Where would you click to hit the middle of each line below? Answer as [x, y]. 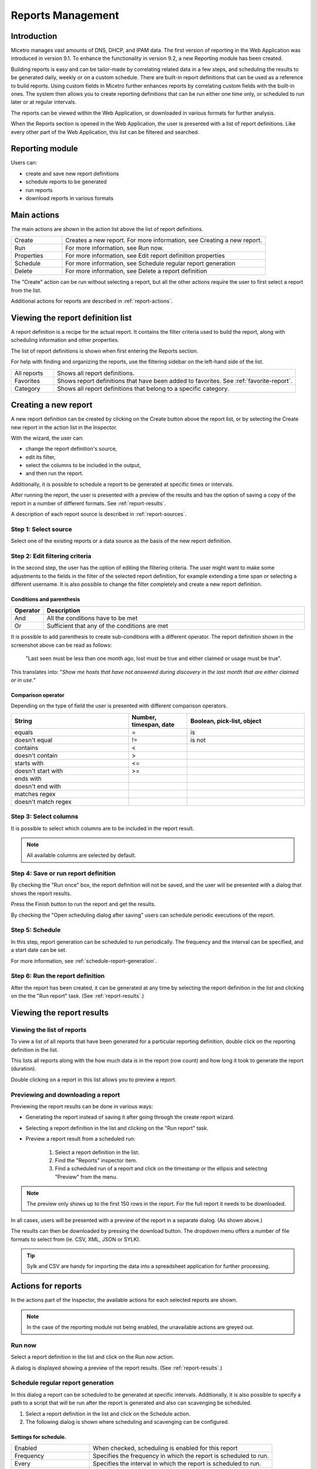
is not [198, 740]
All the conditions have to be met [92, 618]
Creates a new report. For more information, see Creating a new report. [164, 240]
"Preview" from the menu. [86, 1177]
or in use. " [23, 680]
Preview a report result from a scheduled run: [80, 1139]
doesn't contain [36, 755]
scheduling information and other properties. [65, 340]
